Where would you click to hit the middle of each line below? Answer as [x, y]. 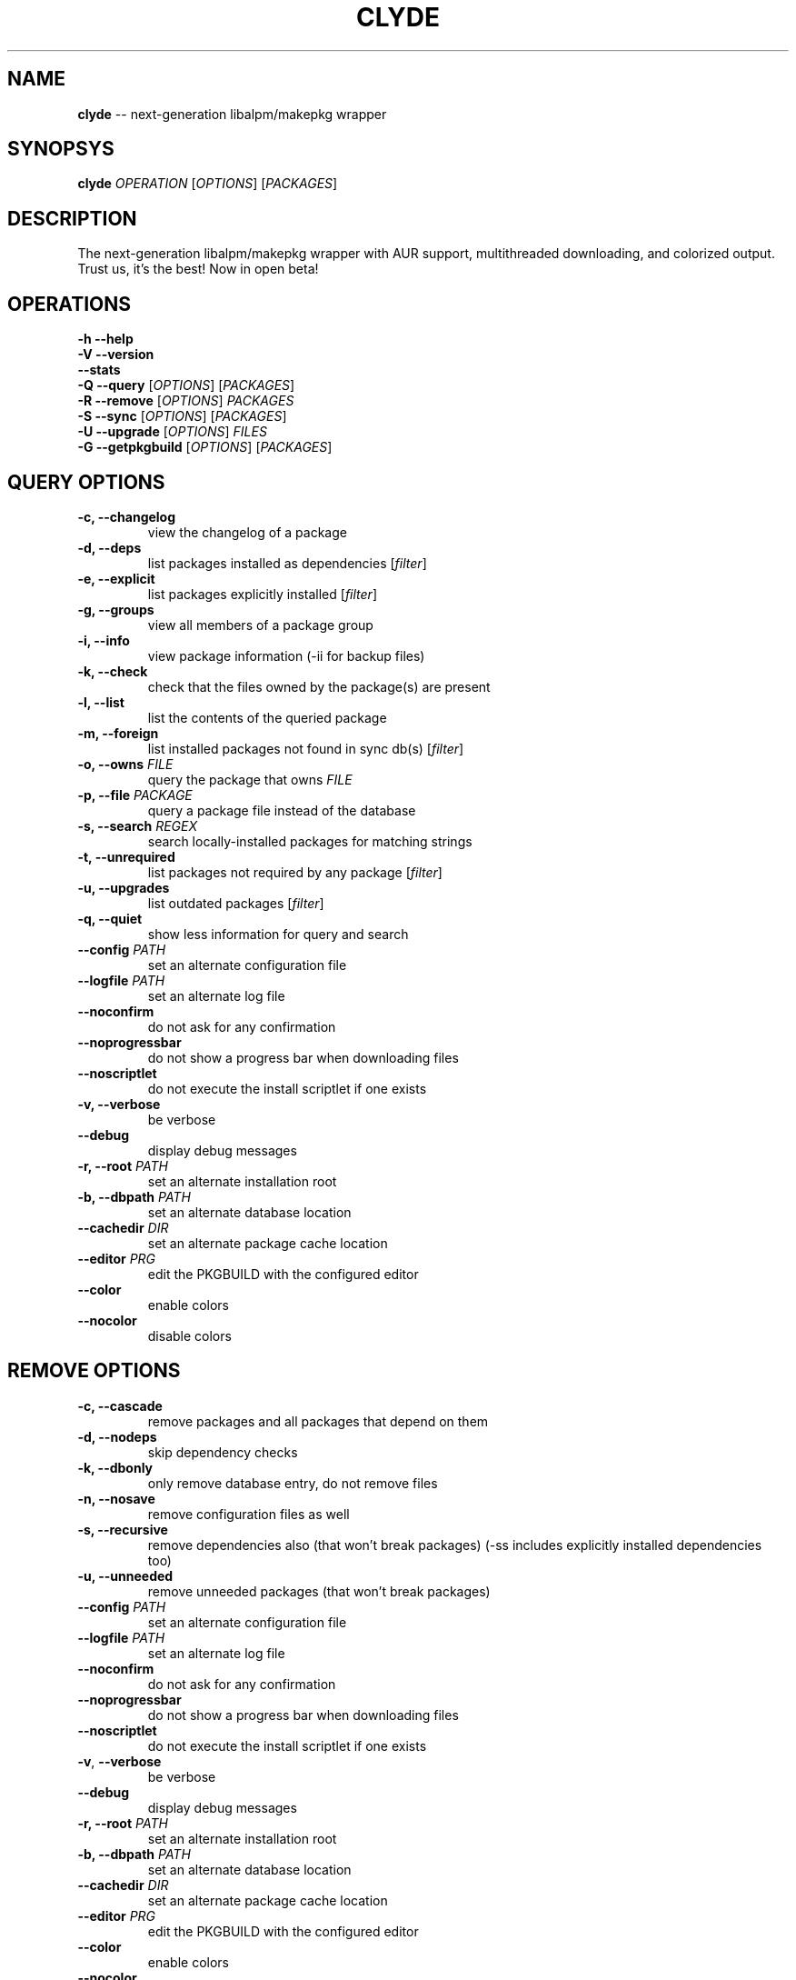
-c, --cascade [120, 1405]
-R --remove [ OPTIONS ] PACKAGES [186, 401]
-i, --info [104, 640]
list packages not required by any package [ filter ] [295, 872]
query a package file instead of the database [282, 810]
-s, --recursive [123, 1529]
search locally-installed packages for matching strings [310, 841]
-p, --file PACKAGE [135, 795]
